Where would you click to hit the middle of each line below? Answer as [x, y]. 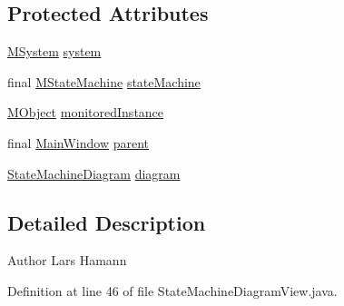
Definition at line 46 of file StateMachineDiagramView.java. [172, 290]
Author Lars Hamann [67, 260]
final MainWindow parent [79, 142]
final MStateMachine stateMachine [104, 81]
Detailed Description [107, 222]
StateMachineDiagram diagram [94, 173]
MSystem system [54, 51]
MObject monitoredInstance [86, 112]
